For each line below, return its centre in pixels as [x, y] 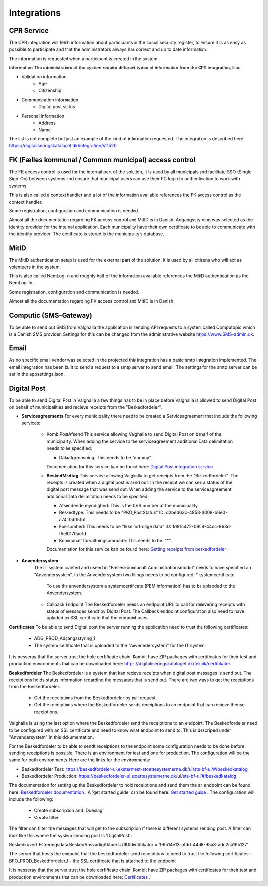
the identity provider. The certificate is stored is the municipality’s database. [87, 234]
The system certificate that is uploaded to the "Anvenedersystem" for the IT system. [120, 645]
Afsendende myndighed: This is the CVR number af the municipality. [129, 506]
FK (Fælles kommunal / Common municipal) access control [102, 160]
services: [31, 423]
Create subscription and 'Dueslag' [69, 810]
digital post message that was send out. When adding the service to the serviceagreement [139, 489]
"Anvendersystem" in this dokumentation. [52, 737]
